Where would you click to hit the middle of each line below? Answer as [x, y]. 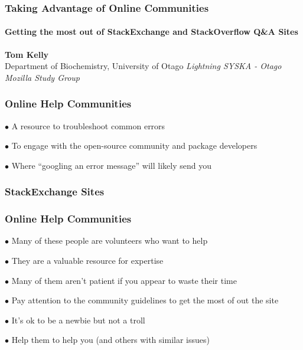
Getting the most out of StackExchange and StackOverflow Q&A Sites [151, 32]
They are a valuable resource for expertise [87, 261]
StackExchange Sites [55, 192]
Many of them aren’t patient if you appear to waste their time [124, 280]
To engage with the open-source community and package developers [134, 145]
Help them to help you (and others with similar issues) [110, 340]
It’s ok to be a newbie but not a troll [78, 320]
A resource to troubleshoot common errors [88, 125]
